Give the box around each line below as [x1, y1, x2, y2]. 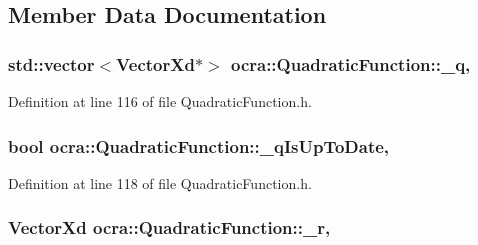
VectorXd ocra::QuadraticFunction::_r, [8, 215, 331, 240]
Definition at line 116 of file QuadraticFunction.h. [8, 91, 312, 111]
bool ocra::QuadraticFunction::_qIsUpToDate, [8, 133, 390, 158]
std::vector [8, 51, 95, 76]
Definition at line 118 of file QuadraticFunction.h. [8, 172, 312, 193]
